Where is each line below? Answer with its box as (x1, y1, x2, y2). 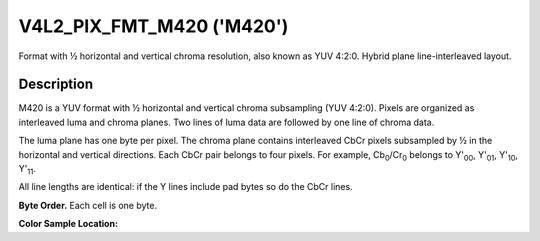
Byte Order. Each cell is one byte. (18, 199, 158, 211)
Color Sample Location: (18, 218, 119, 230)
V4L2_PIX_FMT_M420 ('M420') (18, 15, 289, 37)
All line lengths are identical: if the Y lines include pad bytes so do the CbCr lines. (18, 181, 354, 193)
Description (18, 76, 94, 93)
